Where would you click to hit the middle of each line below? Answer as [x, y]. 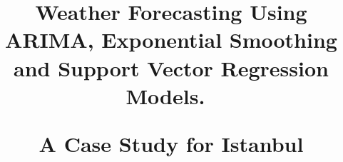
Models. [165, 95]
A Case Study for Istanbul [171, 143]
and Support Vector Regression [171, 67]
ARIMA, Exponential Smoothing [171, 40]
